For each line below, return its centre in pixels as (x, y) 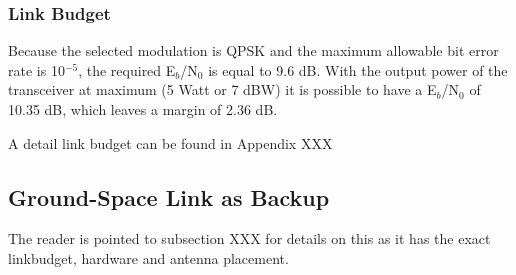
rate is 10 (36, 69)
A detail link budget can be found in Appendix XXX (170, 142)
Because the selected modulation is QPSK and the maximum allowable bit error (253, 50)
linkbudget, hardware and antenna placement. (148, 257)
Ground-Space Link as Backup (169, 196)
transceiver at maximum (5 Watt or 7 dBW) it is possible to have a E (222, 89)
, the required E (127, 69)
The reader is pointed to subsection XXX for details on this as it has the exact (249, 238)
